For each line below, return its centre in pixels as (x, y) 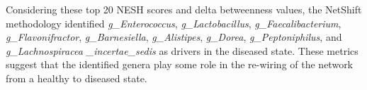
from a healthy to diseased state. (77, 78)
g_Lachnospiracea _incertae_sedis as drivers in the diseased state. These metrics (182, 50)
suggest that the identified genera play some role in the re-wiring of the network (180, 64)
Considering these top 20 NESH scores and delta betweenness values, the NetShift (184, 9)
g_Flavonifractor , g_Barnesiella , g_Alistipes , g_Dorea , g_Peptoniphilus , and (174, 37)
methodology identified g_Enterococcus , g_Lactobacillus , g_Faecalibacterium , (174, 23)
